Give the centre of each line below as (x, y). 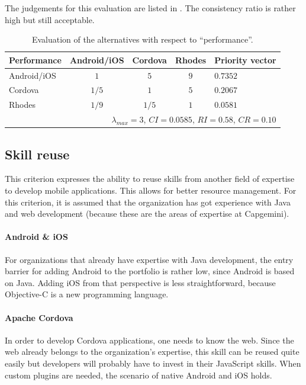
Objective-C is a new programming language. (87, 294)
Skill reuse (37, 154)
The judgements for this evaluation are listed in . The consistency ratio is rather (150, 8)
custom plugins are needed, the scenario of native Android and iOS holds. (138, 375)
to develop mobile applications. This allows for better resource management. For (151, 190)
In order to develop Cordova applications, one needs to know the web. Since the (149, 340)
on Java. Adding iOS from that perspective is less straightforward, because (140, 282)
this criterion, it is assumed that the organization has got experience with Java (148, 202)
